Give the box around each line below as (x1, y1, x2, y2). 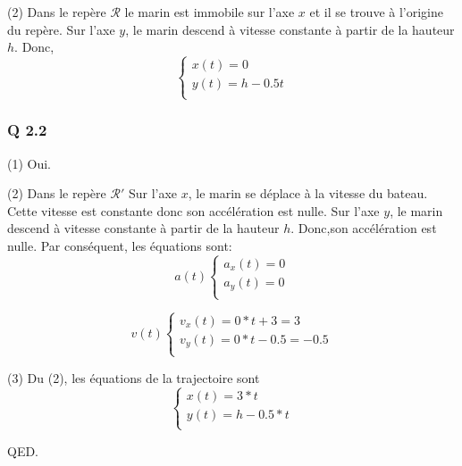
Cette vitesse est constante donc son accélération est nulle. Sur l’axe (7, 201, 380, 220)
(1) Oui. (7, 154, 52, 172)
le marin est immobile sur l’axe (124, 3, 295, 21)
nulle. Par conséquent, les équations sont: (7, 236, 232, 254)
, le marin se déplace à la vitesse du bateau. (188, 184, 428, 203)
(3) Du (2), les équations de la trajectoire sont (7, 368, 260, 387)
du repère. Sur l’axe (7, 20, 115, 38)
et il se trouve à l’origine (309, 3, 443, 21)
